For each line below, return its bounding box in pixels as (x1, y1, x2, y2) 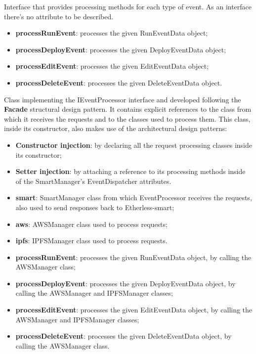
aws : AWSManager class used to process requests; (15, 219, 168, 229)
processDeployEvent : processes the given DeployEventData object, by (15, 278, 236, 288)
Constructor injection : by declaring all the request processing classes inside (15, 139, 252, 150)
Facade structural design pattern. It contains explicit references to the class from (4, 104, 252, 114)
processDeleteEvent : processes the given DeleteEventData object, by (15, 331, 232, 341)
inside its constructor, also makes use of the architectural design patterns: (4, 123, 227, 133)
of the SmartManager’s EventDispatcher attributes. (15, 176, 171, 186)
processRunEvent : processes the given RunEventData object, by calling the (15, 252, 252, 262)
